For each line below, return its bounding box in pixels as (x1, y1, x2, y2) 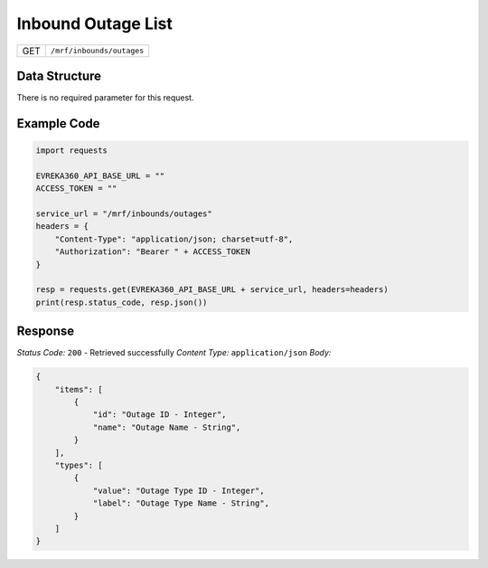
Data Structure (16, 68, 102, 83)
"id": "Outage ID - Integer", (92, 410, 227, 420)
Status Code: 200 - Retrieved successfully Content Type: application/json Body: (16, 347, 332, 358)
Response (16, 324, 75, 339)
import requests (35, 146, 108, 156)
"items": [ (54, 384, 103, 394)
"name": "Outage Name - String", (92, 421, 241, 432)
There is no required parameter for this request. (16, 92, 194, 103)
